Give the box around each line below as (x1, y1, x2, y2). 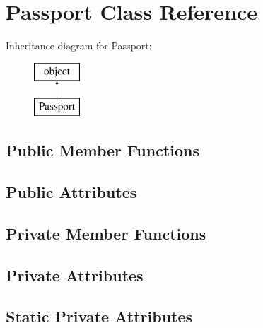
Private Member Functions (6, 222, 206, 244)
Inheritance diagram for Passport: (6, 38, 152, 53)
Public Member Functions (6, 139, 199, 161)
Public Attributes (6, 181, 137, 203)
